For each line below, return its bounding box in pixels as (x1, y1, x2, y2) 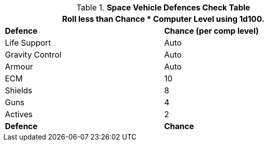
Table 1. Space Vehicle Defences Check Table (76, 2, 250, 12)
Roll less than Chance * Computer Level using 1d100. (62, 14, 265, 24)
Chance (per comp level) (164, 26, 259, 36)
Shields (5, 85, 33, 95)
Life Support (5, 38, 51, 48)
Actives (5, 109, 33, 119)
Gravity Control (5, 50, 61, 60)
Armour (5, 62, 33, 72)
